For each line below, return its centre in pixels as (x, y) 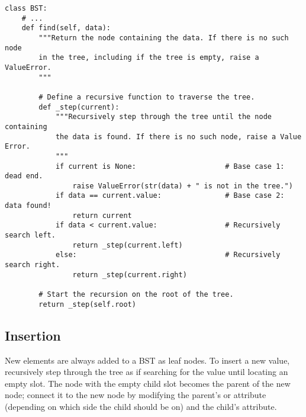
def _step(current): (79, 107)
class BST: (26, 8)
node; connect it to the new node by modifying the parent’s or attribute (136, 395)
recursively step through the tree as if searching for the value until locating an (146, 372)
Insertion (33, 335)
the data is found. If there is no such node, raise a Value (178, 137)
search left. (30, 235)
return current (102, 215)
